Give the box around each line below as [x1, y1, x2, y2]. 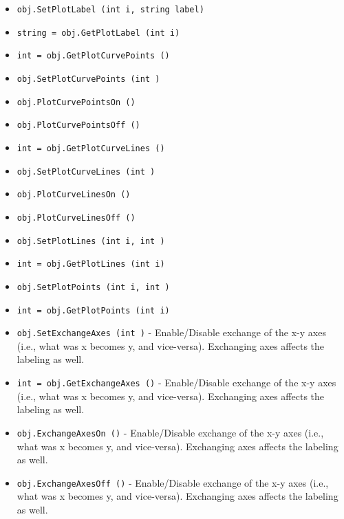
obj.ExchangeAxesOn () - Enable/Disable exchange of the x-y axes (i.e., [17, 425, 324, 439]
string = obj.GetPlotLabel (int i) [17, 27, 180, 38]
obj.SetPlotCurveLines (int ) [17, 166, 155, 177]
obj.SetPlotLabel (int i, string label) [17, 5, 204, 14]
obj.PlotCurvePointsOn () [17, 97, 136, 107]
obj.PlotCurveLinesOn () [17, 190, 131, 200]
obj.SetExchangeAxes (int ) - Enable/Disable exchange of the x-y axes [17, 325, 326, 340]
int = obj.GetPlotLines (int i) [17, 259, 165, 269]
